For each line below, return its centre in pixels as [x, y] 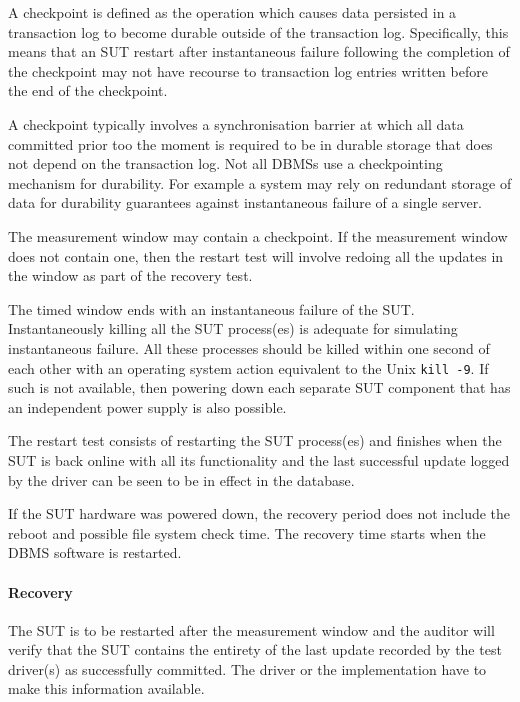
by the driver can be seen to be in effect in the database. [181, 479]
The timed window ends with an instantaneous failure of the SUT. [211, 308]
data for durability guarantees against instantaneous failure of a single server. [245, 202]
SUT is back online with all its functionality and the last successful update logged [259, 459]
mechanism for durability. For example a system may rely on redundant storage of [260, 182]
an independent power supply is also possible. [147, 406]
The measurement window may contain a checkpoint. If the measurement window [258, 235]
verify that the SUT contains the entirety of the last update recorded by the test [255, 649]
